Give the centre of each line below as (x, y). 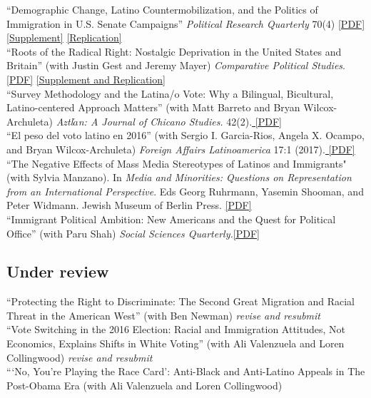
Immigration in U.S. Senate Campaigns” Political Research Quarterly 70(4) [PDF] (186, 23)
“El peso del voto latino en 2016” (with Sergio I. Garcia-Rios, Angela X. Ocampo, (185, 135)
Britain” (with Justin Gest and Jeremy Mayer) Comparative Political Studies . (176, 65)
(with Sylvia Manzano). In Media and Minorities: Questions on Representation (179, 177)
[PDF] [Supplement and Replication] (86, 79)
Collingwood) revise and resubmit (80, 357)
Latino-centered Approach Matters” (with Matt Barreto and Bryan (153, 107)
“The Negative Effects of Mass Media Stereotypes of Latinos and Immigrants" (177, 163)
